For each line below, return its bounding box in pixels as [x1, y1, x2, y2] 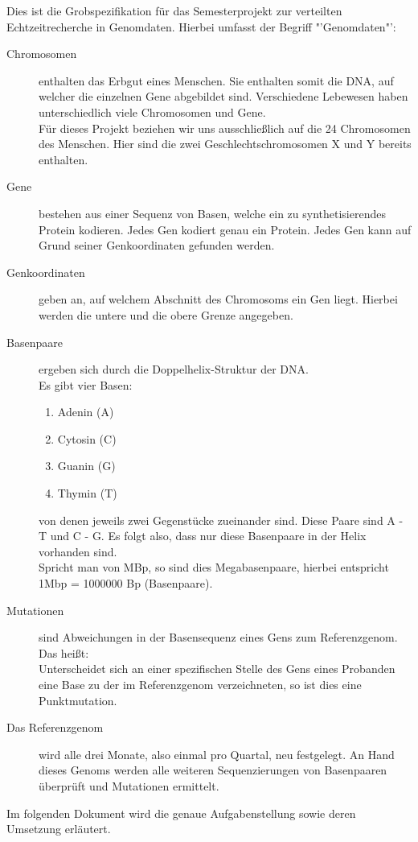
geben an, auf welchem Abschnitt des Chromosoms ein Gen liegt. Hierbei [39, 291, 398, 307]
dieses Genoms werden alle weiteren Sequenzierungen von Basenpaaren [39, 762, 387, 778]
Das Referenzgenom [6, 719, 104, 736]
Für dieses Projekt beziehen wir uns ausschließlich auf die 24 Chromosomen [39, 119, 411, 136]
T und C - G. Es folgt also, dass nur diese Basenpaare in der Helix [39, 527, 367, 544]
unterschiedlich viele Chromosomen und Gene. [39, 103, 266, 120]
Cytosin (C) [57, 430, 117, 447]
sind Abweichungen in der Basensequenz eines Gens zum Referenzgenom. [39, 629, 398, 646]
